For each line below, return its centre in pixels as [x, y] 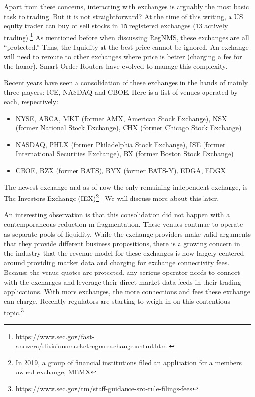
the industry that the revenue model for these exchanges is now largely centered [124, 253]
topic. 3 [14, 311]
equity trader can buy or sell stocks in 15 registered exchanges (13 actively [116, 26]
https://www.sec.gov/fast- [55, 336]
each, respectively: [31, 101]
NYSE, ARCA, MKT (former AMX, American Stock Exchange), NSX [121, 118]
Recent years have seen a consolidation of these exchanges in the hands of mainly [126, 82]
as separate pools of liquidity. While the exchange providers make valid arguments [127, 234]
